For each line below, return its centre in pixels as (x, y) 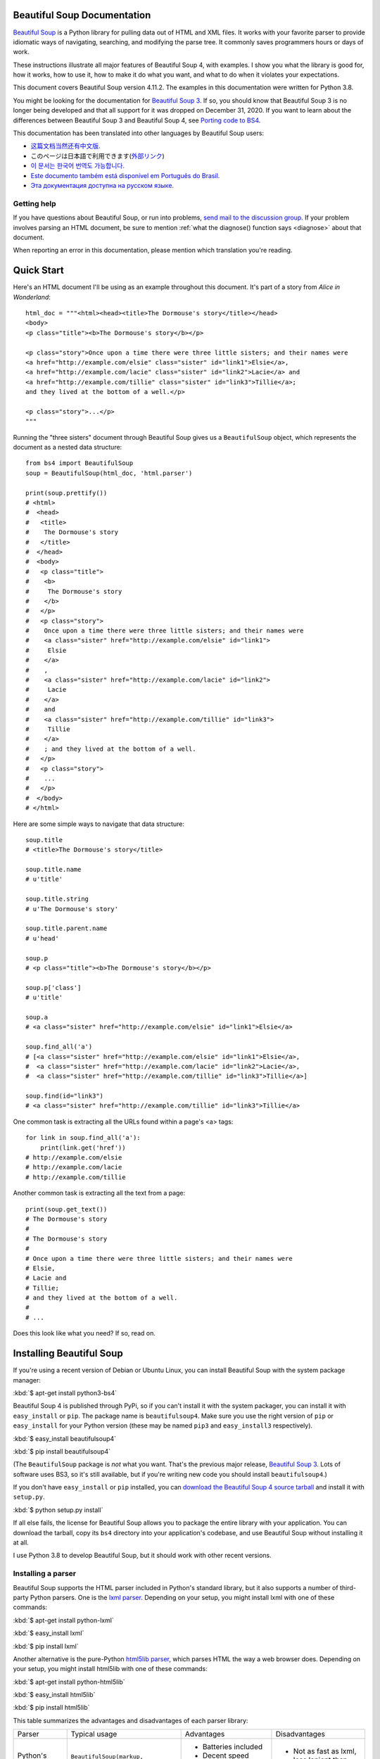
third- (348, 1587)
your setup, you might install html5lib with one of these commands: (110, 1669)
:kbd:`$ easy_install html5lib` (54, 1695)
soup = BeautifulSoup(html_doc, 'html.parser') (109, 473)
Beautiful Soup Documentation (82, 15)
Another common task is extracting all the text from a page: (99, 1193)
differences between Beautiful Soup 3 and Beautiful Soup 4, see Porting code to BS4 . (137, 120)
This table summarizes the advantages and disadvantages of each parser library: (131, 1720)
